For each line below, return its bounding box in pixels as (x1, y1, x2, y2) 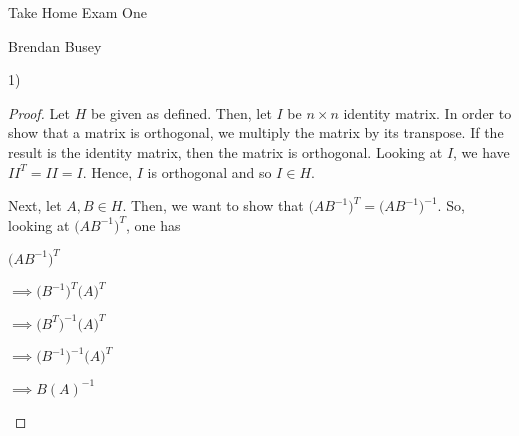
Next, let (8, 195, 62, 216)
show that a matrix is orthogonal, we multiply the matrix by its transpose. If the (8, 122, 504, 143)
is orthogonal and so (147, 161, 272, 182)
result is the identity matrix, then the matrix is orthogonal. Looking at (8, 141, 443, 162)
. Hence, (82, 161, 133, 182)
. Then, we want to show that (122, 195, 304, 216)
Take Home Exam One (8, 2, 148, 22)
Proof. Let (8, 102, 70, 123)
